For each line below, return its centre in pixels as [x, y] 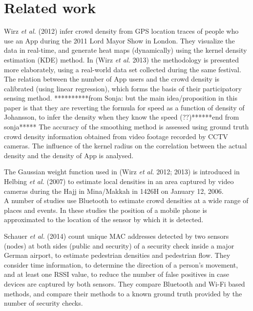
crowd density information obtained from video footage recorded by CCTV [116, 136]
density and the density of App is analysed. [69, 155]
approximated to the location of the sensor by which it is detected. [104, 219]
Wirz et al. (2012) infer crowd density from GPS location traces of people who [121, 31]
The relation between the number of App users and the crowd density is [112, 79]
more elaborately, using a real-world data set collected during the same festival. [123, 69]
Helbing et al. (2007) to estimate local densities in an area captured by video [119, 181]
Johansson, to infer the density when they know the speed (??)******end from [122, 117]
